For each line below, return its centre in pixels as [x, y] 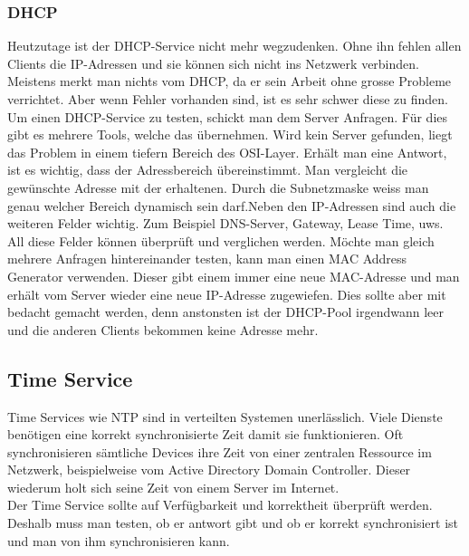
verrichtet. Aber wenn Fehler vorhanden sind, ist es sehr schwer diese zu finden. [228, 99]
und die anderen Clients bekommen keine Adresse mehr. [163, 329]
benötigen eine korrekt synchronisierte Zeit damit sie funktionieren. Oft [206, 434]
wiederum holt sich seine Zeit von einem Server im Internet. [173, 487]
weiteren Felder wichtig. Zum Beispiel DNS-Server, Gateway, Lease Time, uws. [225, 223]
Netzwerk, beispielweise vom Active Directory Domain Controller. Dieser [209, 470]
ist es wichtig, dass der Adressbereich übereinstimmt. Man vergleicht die [208, 170]
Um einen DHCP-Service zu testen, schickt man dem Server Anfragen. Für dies [228, 116]
